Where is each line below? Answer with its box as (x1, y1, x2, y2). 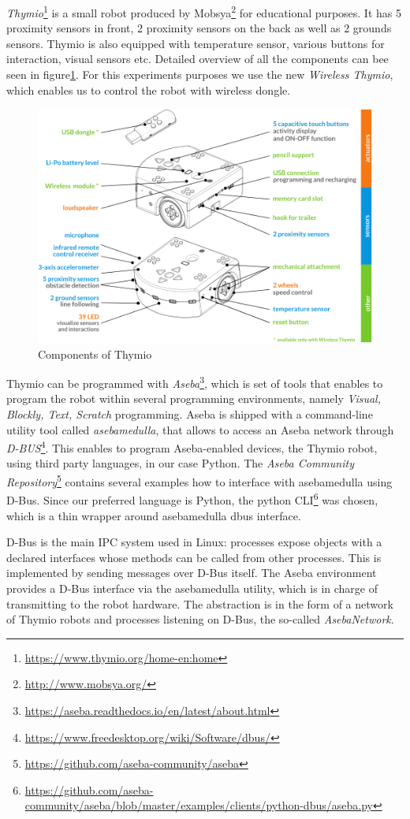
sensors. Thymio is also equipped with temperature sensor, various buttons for (6, 35, 385, 51)
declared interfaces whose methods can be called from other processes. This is (6, 549, 382, 565)
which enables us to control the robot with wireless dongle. (6, 81, 291, 98)
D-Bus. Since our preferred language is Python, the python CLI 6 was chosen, (6, 490, 378, 508)
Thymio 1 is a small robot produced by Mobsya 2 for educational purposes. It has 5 (6, 2, 401, 20)
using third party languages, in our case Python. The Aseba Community (6, 455, 354, 471)
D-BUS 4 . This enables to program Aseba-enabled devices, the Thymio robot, (6, 437, 378, 456)
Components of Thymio (38, 345, 152, 362)
